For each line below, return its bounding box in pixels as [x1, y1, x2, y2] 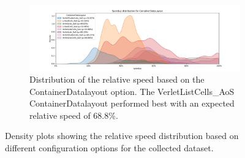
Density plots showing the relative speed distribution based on [5, 129, 239, 142]
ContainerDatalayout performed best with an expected [29, 97, 235, 110]
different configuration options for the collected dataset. [5, 141, 214, 154]
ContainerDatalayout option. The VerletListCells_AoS [29, 85, 235, 97]
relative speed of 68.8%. [29, 108, 118, 121]
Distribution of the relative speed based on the [29, 73, 205, 86]
